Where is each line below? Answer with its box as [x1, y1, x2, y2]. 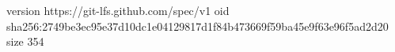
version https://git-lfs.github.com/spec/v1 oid [6, 2, 230, 18]
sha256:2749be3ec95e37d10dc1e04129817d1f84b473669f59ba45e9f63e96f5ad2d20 [6, 17, 389, 34]
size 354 [6, 33, 44, 50]
